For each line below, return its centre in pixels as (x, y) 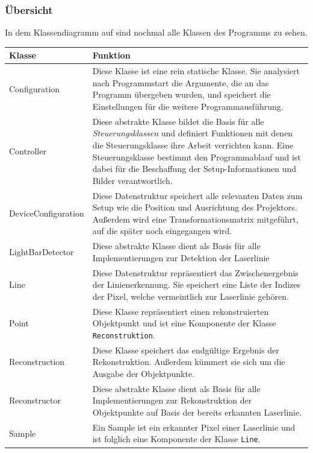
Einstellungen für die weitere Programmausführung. (188, 106)
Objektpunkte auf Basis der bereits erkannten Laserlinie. (197, 412)
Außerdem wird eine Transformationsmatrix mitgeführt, (195, 219)
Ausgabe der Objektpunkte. (144, 373)
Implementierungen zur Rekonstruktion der (172, 400)
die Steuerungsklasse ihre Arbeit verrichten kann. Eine (193, 144)
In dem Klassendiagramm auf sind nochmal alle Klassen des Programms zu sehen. (156, 32)
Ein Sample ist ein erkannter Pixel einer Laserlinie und (194, 427)
